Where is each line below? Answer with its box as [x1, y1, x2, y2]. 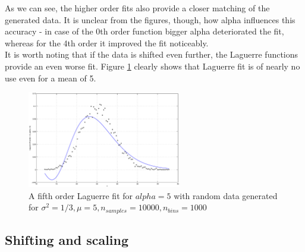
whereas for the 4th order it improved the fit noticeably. [5, 36, 209, 49]
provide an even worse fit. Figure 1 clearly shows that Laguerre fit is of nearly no [5, 59, 300, 72]
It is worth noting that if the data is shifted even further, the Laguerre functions [5, 48, 298, 61]
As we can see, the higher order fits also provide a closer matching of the [5, 2, 270, 14]
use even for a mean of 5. [5, 71, 96, 84]
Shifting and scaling [5, 231, 129, 249]
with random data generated [174, 189, 278, 201]
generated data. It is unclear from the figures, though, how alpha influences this [5, 13, 295, 26]
